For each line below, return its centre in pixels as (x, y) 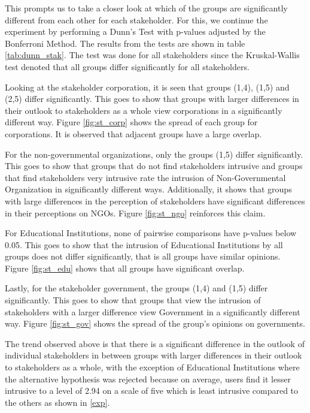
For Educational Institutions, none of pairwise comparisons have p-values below (151, 233)
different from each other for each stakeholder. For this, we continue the (136, 19)
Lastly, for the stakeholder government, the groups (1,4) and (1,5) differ (136, 288)
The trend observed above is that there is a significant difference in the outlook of (155, 343)
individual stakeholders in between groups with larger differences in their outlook (154, 355)
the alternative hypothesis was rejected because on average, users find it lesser (148, 379)
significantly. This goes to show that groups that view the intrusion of (133, 300)
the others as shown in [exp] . (57, 402)
